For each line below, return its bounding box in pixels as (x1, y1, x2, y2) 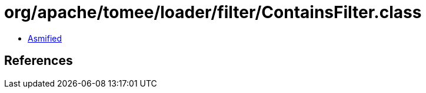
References (4, 53, 73, 68)
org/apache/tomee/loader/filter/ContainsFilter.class (4, 2, 422, 22)
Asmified (28, 33, 62, 43)
